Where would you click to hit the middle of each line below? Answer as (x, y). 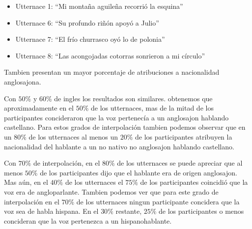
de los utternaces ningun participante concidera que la (158, 201)
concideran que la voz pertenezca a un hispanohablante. (88, 220)
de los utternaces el (94, 182)
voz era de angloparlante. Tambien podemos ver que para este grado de (111, 191)
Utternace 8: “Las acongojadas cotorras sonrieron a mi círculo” (110, 55)
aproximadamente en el (39, 108)
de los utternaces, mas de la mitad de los (152, 108)
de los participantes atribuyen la (184, 136)
